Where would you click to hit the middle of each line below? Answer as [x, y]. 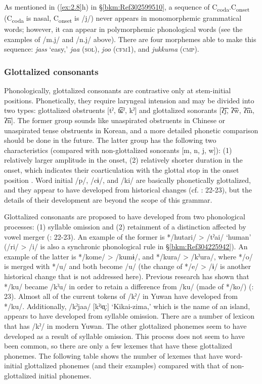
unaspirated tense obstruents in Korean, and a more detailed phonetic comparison [131, 130]
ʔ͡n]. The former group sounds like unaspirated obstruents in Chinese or [115, 120]
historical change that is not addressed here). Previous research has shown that [127, 276]
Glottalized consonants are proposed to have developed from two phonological [125, 217]
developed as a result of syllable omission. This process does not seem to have [124, 336]
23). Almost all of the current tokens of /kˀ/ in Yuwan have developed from [121, 296]
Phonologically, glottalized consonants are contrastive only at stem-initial [118, 90]
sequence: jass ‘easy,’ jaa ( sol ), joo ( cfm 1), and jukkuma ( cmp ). [102, 49]
